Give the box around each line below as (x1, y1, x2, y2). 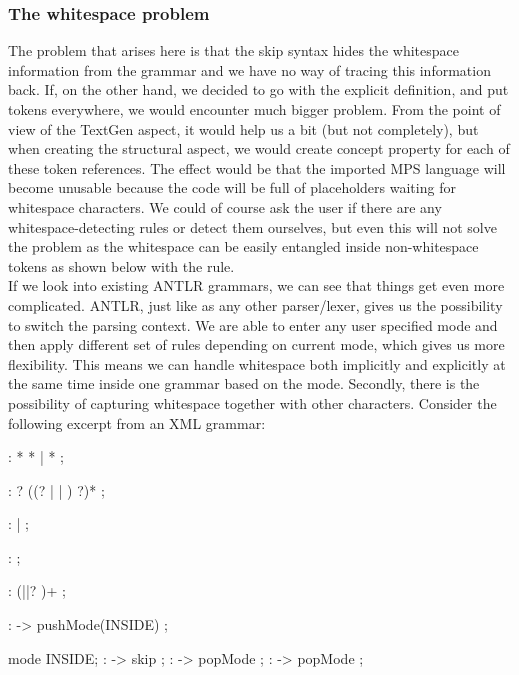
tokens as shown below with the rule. (8, 255, 235, 276)
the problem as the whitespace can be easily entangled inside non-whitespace (8, 236, 479, 257)
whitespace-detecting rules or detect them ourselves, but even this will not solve (8, 216, 497, 237)
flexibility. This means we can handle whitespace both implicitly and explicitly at (8, 353, 506, 374)
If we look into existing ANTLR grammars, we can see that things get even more (8, 275, 505, 296)
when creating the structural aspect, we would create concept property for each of (8, 138, 510, 159)
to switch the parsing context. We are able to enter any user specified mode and (8, 314, 498, 335)
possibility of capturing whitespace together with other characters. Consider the (8, 392, 497, 413)
